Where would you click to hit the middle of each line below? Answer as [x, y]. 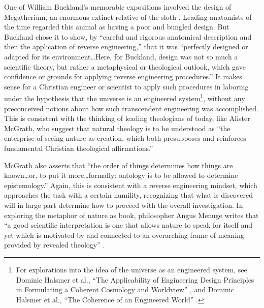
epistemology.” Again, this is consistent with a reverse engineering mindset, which [131, 185]
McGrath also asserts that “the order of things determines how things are [119, 165]
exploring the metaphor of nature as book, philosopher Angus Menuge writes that [131, 215]
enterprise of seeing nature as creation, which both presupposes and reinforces [125, 138]
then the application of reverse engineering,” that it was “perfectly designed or [126, 47]
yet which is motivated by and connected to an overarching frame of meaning [124, 235]
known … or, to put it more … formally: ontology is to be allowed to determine [121, 175]
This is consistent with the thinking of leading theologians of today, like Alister [127, 118]
